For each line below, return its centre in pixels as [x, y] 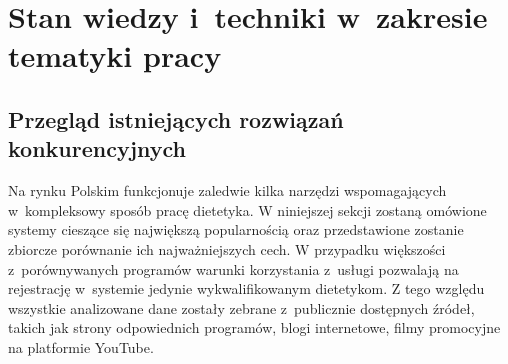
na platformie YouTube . [81, 346]
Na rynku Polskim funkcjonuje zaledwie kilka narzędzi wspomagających [227, 190]
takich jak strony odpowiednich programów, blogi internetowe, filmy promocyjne [254, 327]
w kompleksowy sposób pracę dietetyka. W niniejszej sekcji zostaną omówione [247, 209]
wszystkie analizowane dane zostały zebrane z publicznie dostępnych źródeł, [241, 307]
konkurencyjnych [97, 148]
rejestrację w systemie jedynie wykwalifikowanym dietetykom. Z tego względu [246, 288]
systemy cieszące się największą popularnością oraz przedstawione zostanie [236, 229]
